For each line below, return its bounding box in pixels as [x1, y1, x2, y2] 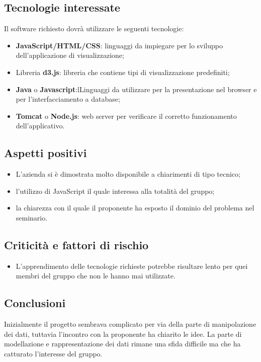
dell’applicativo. [16, 120, 65, 131]
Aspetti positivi [4, 145, 87, 161]
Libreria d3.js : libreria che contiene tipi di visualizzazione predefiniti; [16, 66, 230, 77]
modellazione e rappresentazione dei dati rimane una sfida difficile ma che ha [4, 338, 241, 349]
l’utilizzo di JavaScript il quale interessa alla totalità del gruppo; [16, 185, 215, 196]
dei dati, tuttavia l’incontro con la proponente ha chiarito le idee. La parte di [4, 328, 242, 339]
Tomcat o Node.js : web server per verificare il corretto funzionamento [16, 110, 237, 121]
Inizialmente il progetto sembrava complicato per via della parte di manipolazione [4, 319, 256, 329]
